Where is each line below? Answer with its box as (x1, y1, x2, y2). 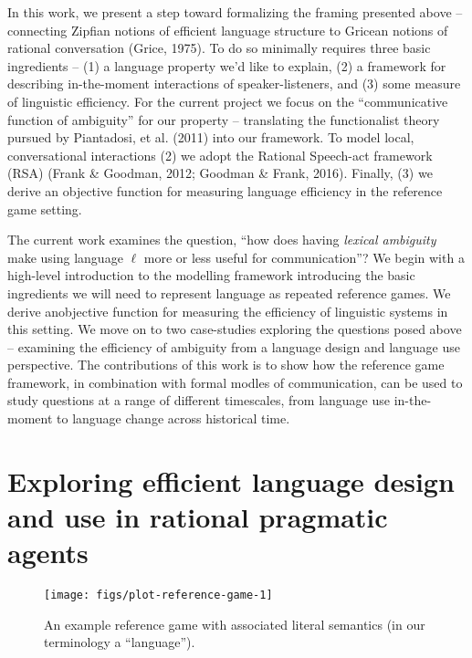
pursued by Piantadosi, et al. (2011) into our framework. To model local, (7, 128, 414, 147)
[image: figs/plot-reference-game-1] (44, 589, 273, 602)
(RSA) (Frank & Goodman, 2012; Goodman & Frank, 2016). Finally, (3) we (7, 163, 433, 183)
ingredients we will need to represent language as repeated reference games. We (7, 283, 451, 302)
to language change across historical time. (57, 409, 290, 428)
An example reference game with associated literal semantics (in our (44, 614, 425, 633)
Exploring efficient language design (7, 462, 455, 499)
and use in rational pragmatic (7, 498, 388, 536)
